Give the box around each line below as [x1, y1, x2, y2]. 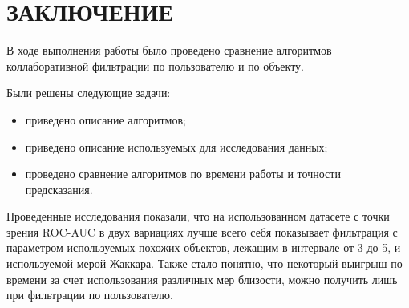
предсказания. [25, 180, 93, 197]
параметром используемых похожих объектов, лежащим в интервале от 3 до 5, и [6, 239, 401, 256]
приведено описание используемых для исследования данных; [25, 138, 328, 155]
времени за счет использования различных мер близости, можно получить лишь [6, 270, 398, 287]
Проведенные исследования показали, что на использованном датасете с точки [6, 208, 390, 225]
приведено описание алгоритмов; [25, 111, 186, 128]
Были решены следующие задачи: [6, 84, 171, 101]
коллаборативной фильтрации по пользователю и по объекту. [6, 57, 304, 74]
